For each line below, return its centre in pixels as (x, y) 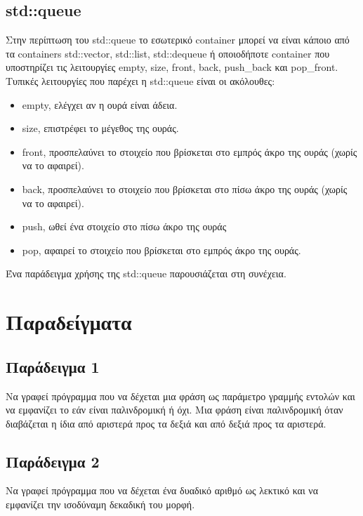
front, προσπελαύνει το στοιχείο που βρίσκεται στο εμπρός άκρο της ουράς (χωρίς (190, 151)
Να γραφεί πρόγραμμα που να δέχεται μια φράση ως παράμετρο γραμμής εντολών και (180, 396)
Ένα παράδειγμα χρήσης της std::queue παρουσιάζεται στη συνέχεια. (146, 273)
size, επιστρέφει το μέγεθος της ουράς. (100, 128)
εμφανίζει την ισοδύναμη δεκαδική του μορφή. (100, 504)
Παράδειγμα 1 (53, 366)
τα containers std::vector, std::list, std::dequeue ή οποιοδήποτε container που (168, 53)
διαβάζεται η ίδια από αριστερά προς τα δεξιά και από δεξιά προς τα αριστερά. (166, 423)
